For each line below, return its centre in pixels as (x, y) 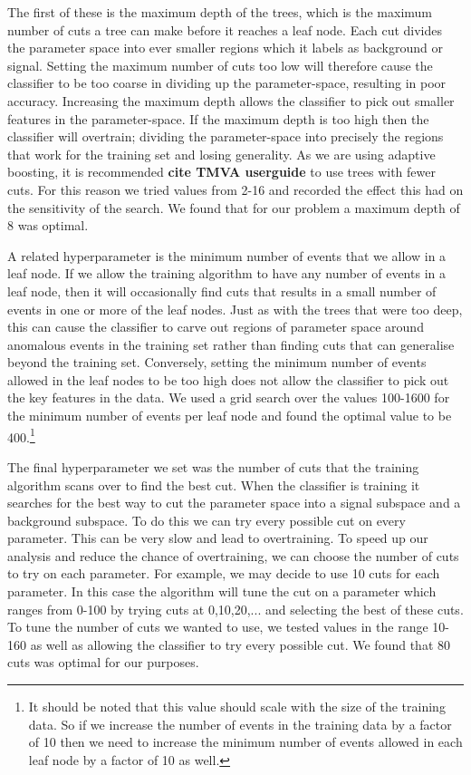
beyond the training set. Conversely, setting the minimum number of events (217, 362)
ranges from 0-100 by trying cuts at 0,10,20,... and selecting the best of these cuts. (235, 609)
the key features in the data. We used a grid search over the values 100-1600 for (229, 397)
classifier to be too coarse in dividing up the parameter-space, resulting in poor (227, 83)
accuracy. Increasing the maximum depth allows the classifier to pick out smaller (231, 100)
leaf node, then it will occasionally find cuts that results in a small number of (222, 291)
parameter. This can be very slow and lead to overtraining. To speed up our (218, 538)
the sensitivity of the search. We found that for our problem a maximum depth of (234, 207)
